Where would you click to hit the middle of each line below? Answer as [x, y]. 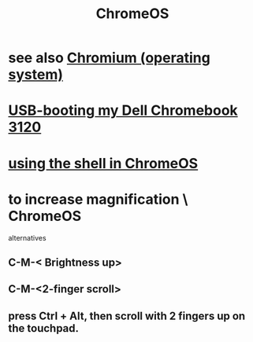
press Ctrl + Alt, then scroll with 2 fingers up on [127, 316]
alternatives [27, 237]
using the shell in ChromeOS [103, 163]
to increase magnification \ [98, 199]
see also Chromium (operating [109, 58]
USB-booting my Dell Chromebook [123, 110]
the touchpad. [44, 328]
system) [35, 75]
